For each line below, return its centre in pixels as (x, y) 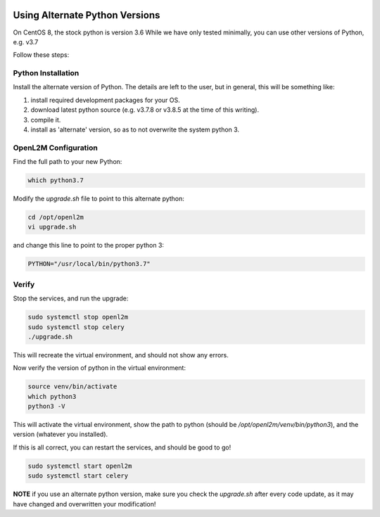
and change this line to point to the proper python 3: (89, 245)
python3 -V (46, 407)
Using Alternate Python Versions (87, 15)
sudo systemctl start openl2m (80, 466)
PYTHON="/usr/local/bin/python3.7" (89, 264)
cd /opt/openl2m (56, 217)
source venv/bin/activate (72, 387)
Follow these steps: (41, 55)
